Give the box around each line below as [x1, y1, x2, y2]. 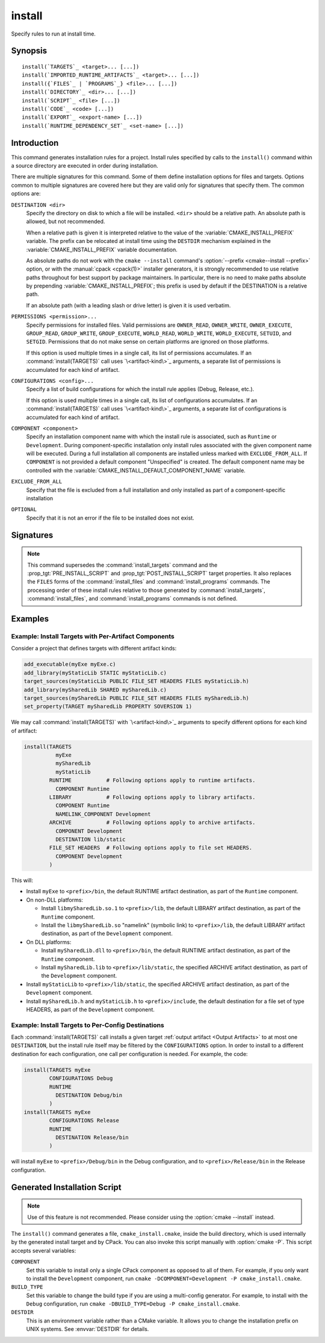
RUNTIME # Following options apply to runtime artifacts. [49, 777, 256, 784]
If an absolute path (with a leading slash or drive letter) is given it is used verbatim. [26, 301, 231, 309]
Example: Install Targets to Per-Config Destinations [11, 1021, 165, 1029]
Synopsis [11, 46, 48, 56]
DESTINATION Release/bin [55, 1134, 129, 1140]
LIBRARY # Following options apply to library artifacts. [49, 793, 256, 800]
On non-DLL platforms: [26, 896, 84, 904]
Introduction [11, 137, 59, 148]
